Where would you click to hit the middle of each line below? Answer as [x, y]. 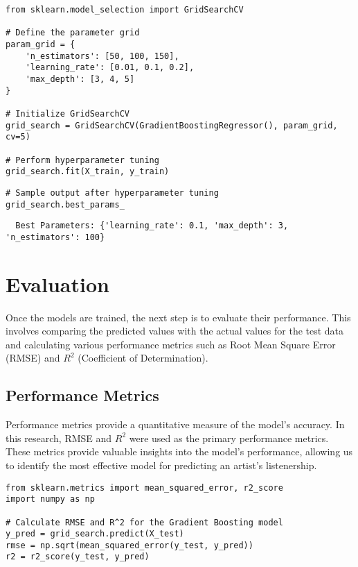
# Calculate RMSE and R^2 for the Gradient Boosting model [144, 522]
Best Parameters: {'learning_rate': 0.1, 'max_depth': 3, [152, 226]
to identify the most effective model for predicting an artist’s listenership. [161, 465]
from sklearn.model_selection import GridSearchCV [125, 10]
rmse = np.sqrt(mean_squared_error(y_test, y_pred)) [129, 545]
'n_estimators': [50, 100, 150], [102, 56]
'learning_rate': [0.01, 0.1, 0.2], [110, 68]
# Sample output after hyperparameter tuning [112, 193]
